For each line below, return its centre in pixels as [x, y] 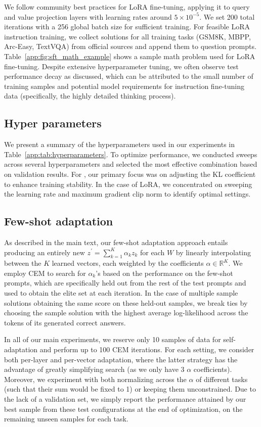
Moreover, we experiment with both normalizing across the [95, 379]
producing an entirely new [45, 252]
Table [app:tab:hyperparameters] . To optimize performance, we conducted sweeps [131, 154]
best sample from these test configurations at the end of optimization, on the [123, 409]
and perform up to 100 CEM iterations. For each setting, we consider [147, 349]
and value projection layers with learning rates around [88, 16]
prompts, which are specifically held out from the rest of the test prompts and [125, 283]
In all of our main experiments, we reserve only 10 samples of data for [113, 339]
